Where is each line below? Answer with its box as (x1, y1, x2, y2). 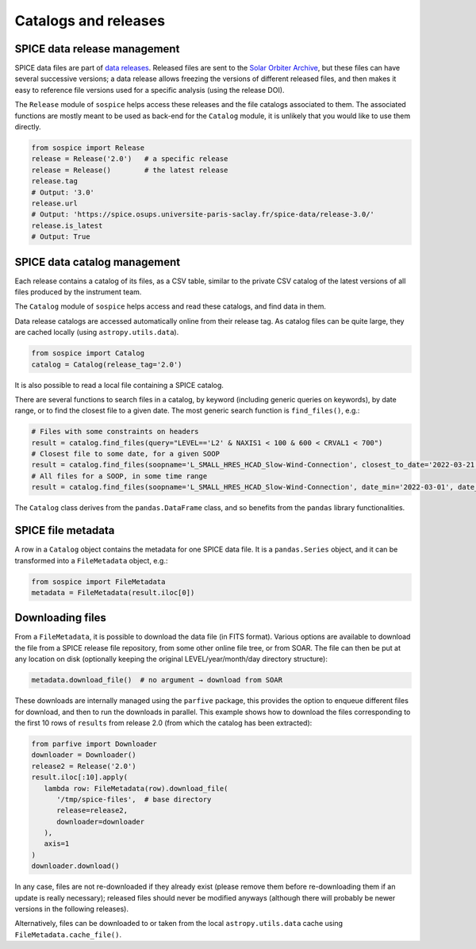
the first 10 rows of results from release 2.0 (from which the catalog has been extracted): (14, 718, 313, 728)
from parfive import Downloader (31, 739, 158, 748)
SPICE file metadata (14, 524, 115, 537)
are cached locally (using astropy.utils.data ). (14, 328, 179, 337)
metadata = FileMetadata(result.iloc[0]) (31, 588, 195, 597)
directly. (14, 122, 41, 132)
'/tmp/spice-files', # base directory (56, 794, 212, 804)
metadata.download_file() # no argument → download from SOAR (31, 675, 283, 685)
